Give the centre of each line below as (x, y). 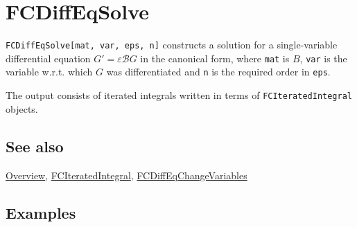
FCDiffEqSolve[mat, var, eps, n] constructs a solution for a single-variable (172, 45)
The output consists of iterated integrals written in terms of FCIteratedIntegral (179, 95)
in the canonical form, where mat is (215, 58)
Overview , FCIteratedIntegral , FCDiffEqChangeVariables (127, 175)
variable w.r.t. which (49, 72)
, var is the (323, 58)
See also (35, 146)
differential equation (48, 58)
